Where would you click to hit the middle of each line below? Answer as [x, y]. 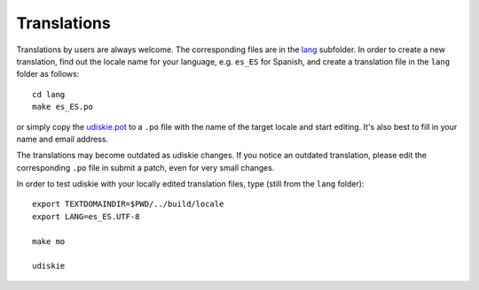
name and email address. [63, 139]
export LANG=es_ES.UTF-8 [86, 216]
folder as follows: [48, 74]
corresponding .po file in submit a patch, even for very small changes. [145, 167]
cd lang [49, 94]
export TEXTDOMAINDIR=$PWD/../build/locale [128, 204]
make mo [49, 241]
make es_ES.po [63, 107]
